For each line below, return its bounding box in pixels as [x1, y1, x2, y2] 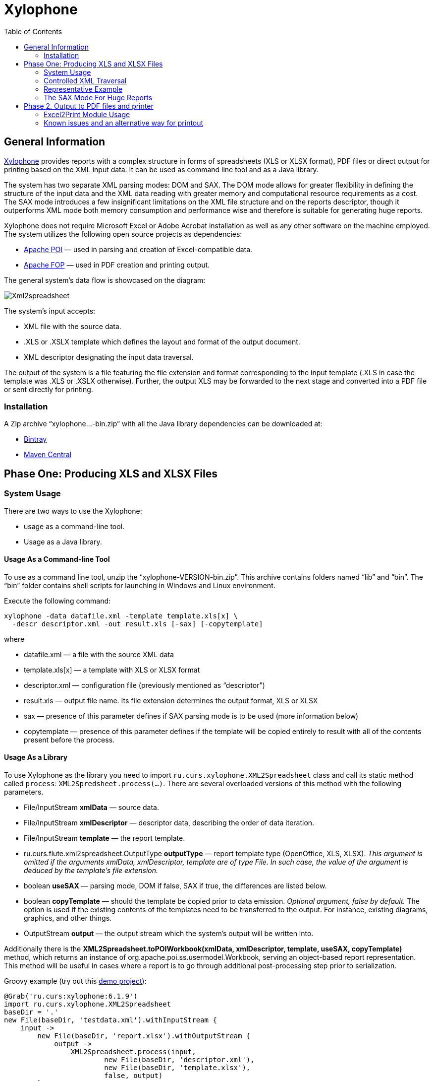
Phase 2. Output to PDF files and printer [24, 101, 154, 110]
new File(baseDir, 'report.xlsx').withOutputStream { [37, 1032, 251, 1040]
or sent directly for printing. [4, 385, 93, 394]
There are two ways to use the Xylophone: [4, 506, 142, 515]
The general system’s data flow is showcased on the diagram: [4, 275, 206, 284]
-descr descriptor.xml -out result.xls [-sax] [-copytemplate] [12, 619, 263, 628]
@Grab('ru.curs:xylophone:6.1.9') [4, 992, 138, 1000]
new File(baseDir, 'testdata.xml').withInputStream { [4, 1016, 217, 1024]
